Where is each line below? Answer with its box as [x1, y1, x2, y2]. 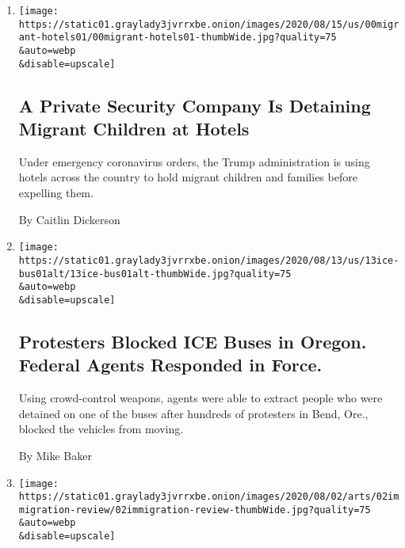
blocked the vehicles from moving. [18, 421, 184, 437]
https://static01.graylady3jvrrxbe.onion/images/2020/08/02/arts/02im [18, 491, 399, 503]
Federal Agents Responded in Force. [18, 352, 323, 377]
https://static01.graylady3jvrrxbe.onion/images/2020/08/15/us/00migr [18, 18, 399, 30]
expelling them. [18, 185, 94, 201]
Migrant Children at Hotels [18, 116, 250, 141]
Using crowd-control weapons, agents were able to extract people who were [18, 390, 383, 406]
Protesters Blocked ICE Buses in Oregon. [18, 329, 367, 353]
